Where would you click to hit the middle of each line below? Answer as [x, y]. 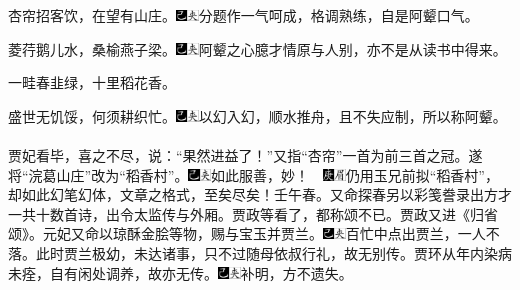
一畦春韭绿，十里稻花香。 [92, 82]
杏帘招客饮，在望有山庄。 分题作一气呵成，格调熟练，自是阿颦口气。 [243, 15]
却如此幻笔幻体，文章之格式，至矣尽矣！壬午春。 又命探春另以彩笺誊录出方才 [260, 194]
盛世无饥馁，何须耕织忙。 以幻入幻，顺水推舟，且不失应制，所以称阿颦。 [257, 115]
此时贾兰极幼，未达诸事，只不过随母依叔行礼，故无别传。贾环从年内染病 [274, 252]
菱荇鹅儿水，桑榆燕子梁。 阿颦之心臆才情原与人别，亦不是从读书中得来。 [257, 48]
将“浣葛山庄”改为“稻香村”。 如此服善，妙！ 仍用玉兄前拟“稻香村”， [253, 174]
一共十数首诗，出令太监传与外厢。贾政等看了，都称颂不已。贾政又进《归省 [253, 213]
